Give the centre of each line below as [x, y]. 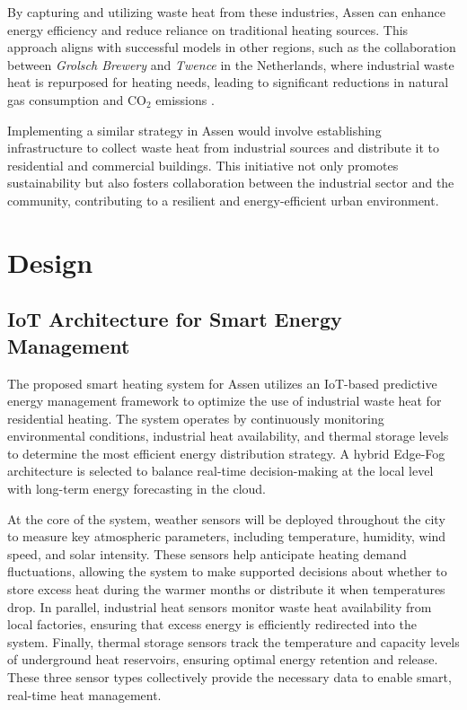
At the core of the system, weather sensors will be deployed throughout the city [226, 518]
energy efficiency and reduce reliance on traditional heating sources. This [208, 29]
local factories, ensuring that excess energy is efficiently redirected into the [212, 624]
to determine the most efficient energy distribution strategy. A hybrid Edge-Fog [226, 453]
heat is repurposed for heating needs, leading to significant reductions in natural [228, 82]
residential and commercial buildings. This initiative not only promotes [203, 165]
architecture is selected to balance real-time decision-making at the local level [220, 471]
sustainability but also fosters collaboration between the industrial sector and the [231, 183]
